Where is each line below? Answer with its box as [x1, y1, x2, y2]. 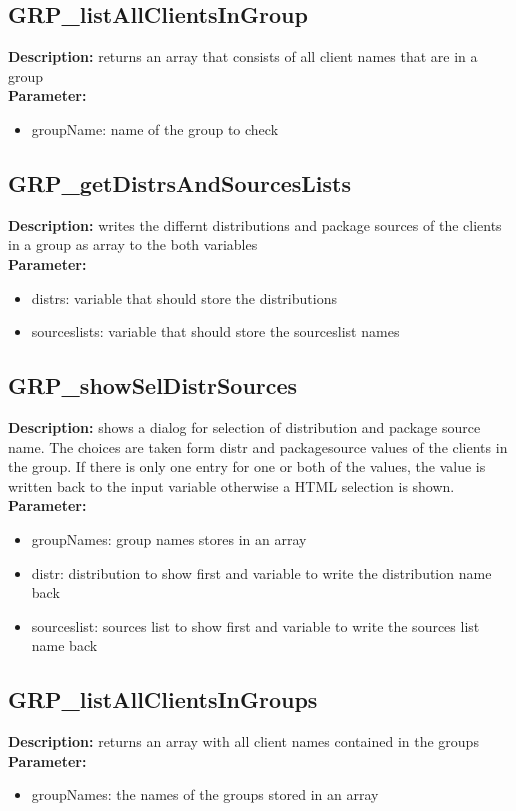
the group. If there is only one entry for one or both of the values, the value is [8, 456, 486, 477]
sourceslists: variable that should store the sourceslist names [31, 321, 400, 342]
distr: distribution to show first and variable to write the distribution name [31, 562, 492, 583]
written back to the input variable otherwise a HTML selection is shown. [8, 475, 455, 496]
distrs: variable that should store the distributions [31, 287, 337, 308]
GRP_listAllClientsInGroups [8, 684, 318, 715]
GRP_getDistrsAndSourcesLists [8, 167, 351, 198]
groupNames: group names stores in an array [31, 528, 307, 549]
